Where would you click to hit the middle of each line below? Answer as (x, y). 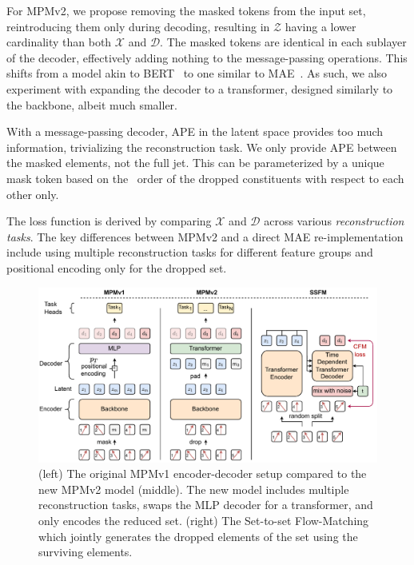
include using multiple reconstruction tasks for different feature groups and (190, 252)
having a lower (320, 26)
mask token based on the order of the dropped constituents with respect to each (205, 178)
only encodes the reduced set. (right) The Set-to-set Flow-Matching (204, 520)
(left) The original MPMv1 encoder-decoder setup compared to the (203, 473)
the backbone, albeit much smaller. (92, 104)
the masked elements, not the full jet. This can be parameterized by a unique (195, 163)
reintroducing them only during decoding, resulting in (138, 26)
